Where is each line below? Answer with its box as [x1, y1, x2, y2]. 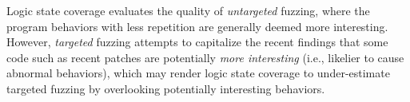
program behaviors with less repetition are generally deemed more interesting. [6, 18, 388, 34]
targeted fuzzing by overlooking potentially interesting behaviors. [6, 80, 325, 96]
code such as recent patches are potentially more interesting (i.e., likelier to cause [6, 49, 404, 65]
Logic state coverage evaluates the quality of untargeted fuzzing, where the [6, 2, 370, 18]
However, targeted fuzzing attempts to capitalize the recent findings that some [6, 33, 388, 50]
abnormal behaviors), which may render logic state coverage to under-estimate [6, 65, 390, 81]
